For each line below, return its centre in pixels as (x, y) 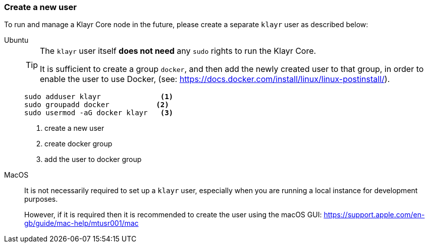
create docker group (78, 144)
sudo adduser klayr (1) (99, 97)
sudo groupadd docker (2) (97, 105)
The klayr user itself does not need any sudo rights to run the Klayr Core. (178, 51)
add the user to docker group (93, 159)
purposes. (41, 199)
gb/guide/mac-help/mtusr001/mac (82, 223)
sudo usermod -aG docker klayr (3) (99, 113)
